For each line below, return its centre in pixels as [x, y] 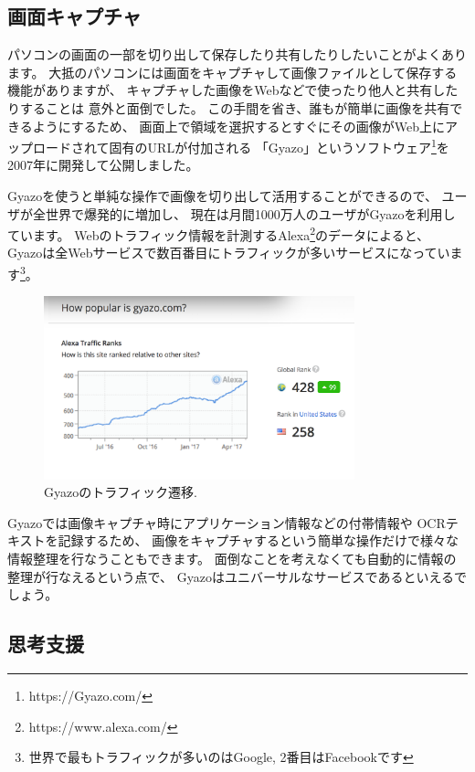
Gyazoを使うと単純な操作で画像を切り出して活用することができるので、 [222, 196]
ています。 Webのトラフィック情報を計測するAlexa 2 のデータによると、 [219, 233]
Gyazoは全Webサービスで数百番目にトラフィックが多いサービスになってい [229, 253]
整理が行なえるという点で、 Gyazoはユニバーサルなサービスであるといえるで [237, 576]
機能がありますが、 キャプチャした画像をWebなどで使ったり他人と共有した [233, 90]
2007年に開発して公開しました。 [103, 165]
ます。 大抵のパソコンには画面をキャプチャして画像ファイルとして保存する [232, 72]
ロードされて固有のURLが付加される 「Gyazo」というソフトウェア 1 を [241, 146]
